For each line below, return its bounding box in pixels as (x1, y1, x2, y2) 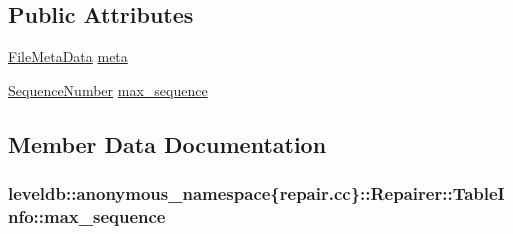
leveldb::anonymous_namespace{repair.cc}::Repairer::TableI (8, 181, 505, 206)
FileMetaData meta (8, 46, 128, 67)
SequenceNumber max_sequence (8, 79, 208, 100)
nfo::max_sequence (8, 204, 166, 229)
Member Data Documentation (8, 128, 327, 159)
